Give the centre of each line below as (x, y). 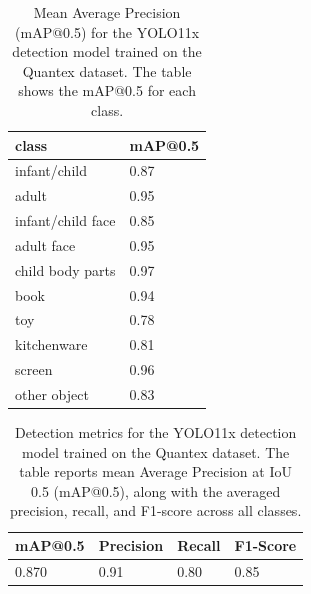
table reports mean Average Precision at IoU (155, 471)
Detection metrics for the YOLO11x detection (155, 432)
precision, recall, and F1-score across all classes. (155, 510)
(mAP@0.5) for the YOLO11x (107, 31)
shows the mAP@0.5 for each (107, 90)
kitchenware (51, 344)
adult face (45, 244)
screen (34, 369)
